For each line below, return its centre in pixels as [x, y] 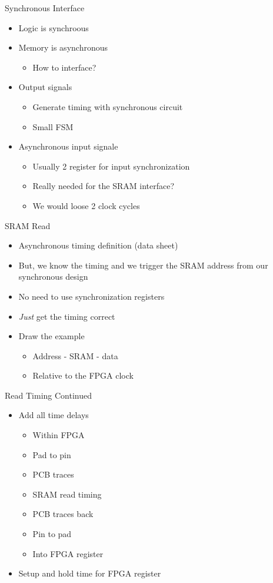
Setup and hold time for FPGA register [90, 573]
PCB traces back [63, 514]
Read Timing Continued [48, 395]
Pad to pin [52, 454]
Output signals [45, 87]
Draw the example [51, 336]
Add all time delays [54, 415]
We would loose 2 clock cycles [86, 205]
